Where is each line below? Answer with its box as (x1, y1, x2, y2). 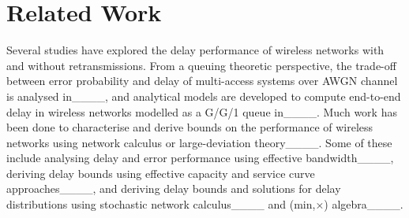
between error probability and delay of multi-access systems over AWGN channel (6, 72, 398, 89)
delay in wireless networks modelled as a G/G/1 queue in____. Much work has (6, 103, 397, 120)
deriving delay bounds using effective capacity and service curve (6, 164, 315, 181)
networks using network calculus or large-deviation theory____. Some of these (6, 134, 392, 150)
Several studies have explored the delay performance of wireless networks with (6, 42, 385, 58)
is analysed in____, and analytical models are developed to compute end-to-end (6, 87, 401, 104)
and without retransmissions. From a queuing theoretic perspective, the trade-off (6, 57, 396, 73)
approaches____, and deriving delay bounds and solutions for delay (6, 180, 341, 197)
